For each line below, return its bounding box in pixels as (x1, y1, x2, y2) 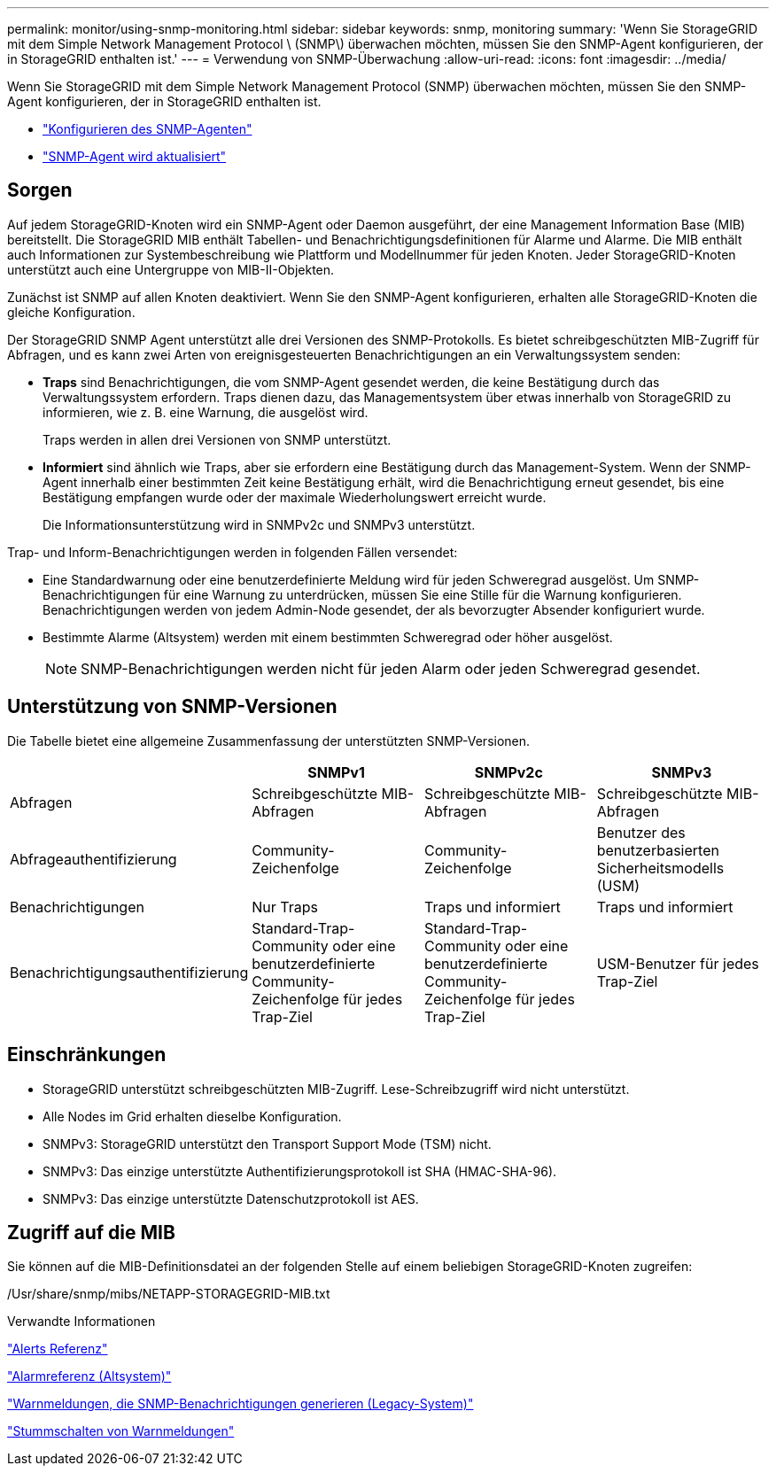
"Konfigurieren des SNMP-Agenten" (43, 121, 252, 136)
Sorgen (7, 179, 73, 202)
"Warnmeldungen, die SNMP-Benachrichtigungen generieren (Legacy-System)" (7, 1396, 474, 1412)
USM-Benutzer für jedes (596, 954, 759, 973)
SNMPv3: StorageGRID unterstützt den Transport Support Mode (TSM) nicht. (43, 1136, 492, 1151)
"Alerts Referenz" (7, 1341, 108, 1357)
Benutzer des (596, 823, 686, 841)
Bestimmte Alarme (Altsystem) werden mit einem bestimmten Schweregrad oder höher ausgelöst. (43, 629, 613, 645)
